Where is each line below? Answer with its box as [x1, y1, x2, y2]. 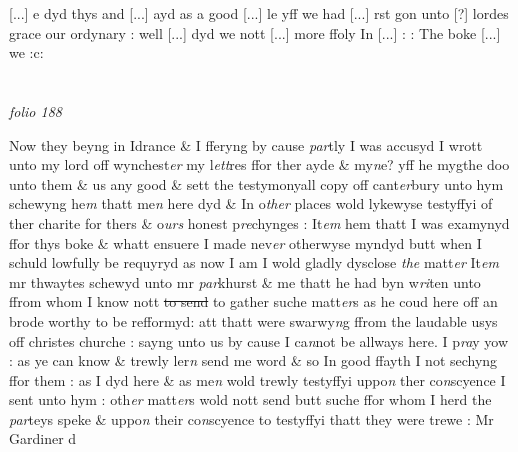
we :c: [9, 42, 44, 63]
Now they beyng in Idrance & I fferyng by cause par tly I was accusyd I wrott [9, 134, 483, 155]
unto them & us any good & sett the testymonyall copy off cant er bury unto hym [9, 173, 504, 194]
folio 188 [9, 100, 62, 121]
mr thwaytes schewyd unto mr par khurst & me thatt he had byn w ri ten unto [9, 271, 481, 292]
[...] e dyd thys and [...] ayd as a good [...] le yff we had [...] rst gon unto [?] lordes [9, 3, 509, 23]
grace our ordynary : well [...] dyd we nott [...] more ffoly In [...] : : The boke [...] [9, 22, 501, 43]
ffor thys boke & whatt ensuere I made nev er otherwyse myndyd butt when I [9, 232, 482, 253]
